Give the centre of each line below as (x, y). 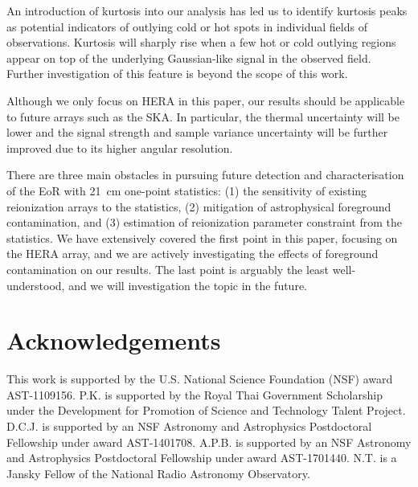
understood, (36, 285)
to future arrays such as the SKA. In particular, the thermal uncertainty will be (203, 116)
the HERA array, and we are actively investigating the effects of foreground (193, 254)
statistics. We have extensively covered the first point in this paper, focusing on (202, 237)
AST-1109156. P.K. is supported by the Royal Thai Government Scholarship (195, 394)
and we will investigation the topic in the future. (188, 285)
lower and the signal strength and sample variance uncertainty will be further (197, 132)
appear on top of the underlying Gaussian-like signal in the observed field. (189, 57)
